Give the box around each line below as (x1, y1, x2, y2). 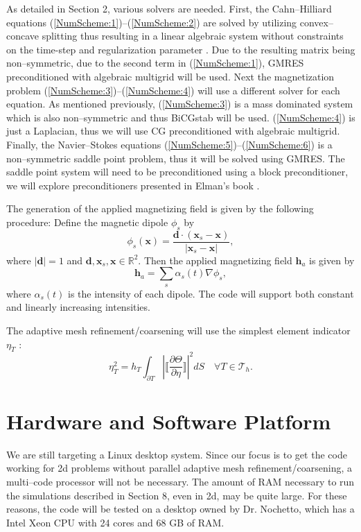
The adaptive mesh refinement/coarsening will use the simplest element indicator (6, 323, 351, 337)
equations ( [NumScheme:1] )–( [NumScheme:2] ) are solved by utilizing (6, 15, 297, 29)
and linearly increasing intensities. (6, 300, 150, 314)
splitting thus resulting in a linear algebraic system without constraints (42, 28, 344, 43)
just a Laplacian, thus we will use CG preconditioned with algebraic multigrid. (6, 123, 340, 138)
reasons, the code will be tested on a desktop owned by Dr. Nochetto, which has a (6, 501, 355, 516)
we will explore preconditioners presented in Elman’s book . (6, 178, 260, 192)
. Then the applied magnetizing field (138, 252, 292, 267)
